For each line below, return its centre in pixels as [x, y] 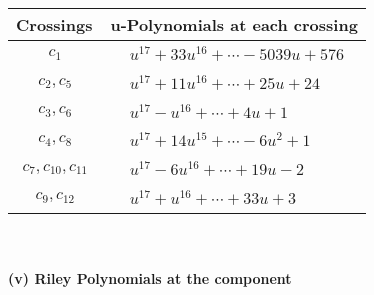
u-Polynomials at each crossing [234, 24]
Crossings [54, 24]
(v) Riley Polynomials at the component [150, 278]
